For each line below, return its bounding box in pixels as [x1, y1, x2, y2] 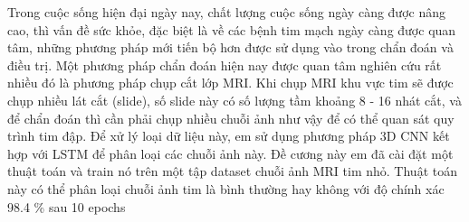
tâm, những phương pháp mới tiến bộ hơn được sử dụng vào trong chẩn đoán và [7, 38, 454, 57]
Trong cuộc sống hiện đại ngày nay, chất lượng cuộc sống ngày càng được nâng [7, 3, 445, 21]
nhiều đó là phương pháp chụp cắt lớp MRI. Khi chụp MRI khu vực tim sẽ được [7, 73, 454, 92]
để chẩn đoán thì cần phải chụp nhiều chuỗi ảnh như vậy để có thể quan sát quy [7, 108, 455, 127]
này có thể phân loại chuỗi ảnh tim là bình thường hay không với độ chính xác [7, 179, 445, 198]
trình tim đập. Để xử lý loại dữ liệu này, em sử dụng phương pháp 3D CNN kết [7, 126, 450, 145]
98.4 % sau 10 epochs [7, 197, 126, 216]
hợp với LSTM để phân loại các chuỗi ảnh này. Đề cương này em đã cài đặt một [7, 143, 454, 162]
